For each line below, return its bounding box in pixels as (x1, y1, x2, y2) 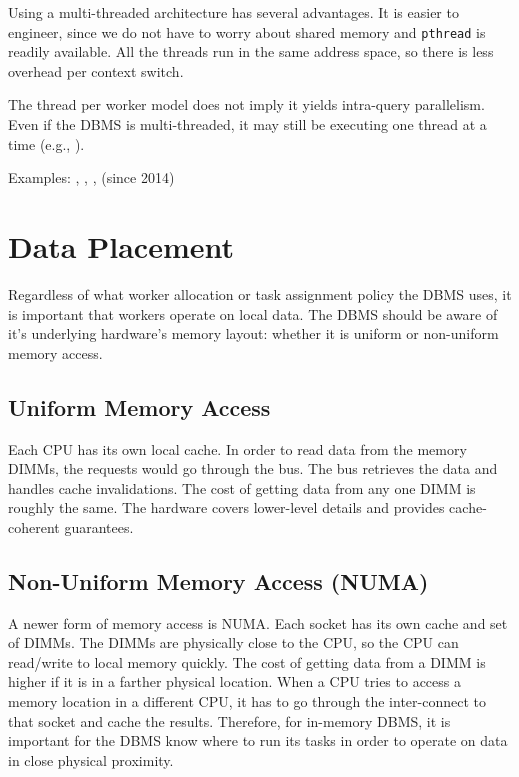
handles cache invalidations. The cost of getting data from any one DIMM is (8, 477, 476, 498)
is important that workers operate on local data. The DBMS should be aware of (8, 303, 498, 324)
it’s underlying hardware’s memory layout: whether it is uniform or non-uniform (8, 323, 499, 344)
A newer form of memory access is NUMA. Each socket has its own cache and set (8, 612, 508, 633)
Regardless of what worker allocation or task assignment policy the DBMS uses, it (8, 283, 512, 304)
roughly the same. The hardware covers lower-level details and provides (8, 497, 445, 518)
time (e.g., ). (8, 133, 85, 154)
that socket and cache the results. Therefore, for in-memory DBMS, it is (8, 710, 451, 731)
